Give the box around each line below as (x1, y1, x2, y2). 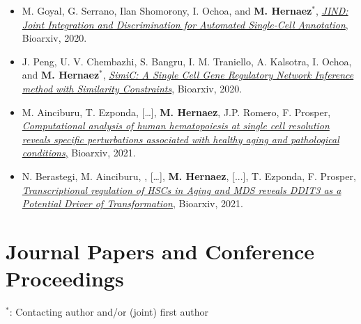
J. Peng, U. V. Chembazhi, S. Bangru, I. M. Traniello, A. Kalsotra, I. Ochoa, (22, 54, 352, 68)
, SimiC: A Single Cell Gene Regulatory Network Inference (102, 67, 354, 82)
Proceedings (6, 264, 124, 293)
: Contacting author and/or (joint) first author (9, 305, 209, 319)
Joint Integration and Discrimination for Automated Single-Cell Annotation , (22, 17, 348, 31)
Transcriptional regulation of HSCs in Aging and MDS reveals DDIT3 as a (22, 182, 341, 197)
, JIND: (316, 3, 348, 17)
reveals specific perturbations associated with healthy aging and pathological (22, 131, 339, 146)
